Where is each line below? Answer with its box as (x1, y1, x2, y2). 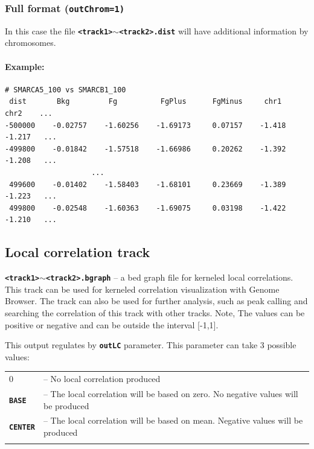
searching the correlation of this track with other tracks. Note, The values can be (5, 307, 305, 319)
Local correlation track (5, 243, 150, 261)
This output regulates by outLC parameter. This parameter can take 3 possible (5, 339, 296, 351)
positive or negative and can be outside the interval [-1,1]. (5, 318, 219, 331)
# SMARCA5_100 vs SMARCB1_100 (5, 85, 126, 94)
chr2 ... (5, 109, 53, 118)
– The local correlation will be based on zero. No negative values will (43, 387, 298, 400)
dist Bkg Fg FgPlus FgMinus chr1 (9, 97, 282, 106)
